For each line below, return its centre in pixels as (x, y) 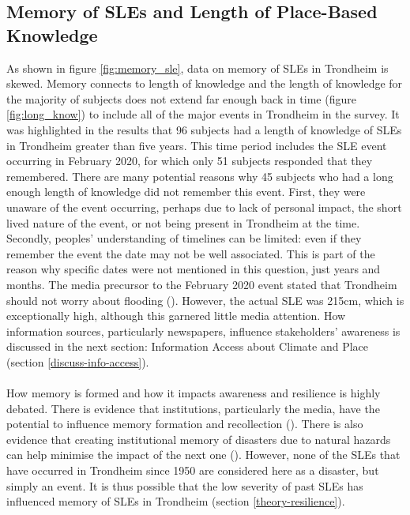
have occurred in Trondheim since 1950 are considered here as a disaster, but (193, 470)
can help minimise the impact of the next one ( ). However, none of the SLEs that (203, 455)
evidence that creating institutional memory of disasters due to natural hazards (199, 439)
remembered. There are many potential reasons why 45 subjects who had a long (200, 176)
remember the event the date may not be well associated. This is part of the (191, 253)
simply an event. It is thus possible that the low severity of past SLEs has (185, 485)
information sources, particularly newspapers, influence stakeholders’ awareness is (203, 331)
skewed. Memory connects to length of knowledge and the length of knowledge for (205, 83)
